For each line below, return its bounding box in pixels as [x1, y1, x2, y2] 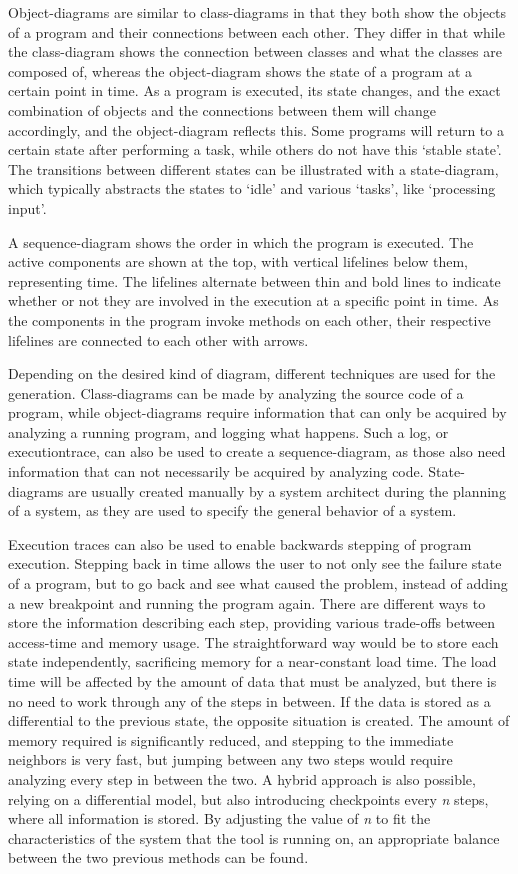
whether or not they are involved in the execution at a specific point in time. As [8, 290, 499, 311]
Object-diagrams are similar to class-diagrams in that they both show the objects [8, 2, 507, 22]
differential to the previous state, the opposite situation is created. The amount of [8, 710, 510, 731]
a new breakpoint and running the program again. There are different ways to [8, 592, 486, 613]
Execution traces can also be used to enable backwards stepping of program [8, 533, 472, 554]
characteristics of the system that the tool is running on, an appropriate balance [8, 827, 500, 848]
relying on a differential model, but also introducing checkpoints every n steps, [8, 788, 489, 809]
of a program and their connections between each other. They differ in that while [8, 21, 505, 42]
